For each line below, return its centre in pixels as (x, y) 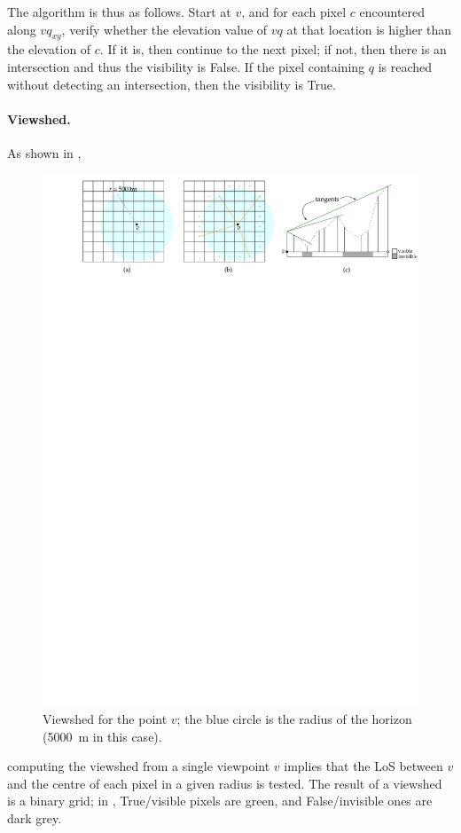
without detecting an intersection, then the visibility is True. (172, 84)
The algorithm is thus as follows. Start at (119, 12)
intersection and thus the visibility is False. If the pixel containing (186, 66)
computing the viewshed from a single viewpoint (139, 766)
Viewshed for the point (105, 719)
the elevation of (49, 49)
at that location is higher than (369, 29)
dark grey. (35, 818)
